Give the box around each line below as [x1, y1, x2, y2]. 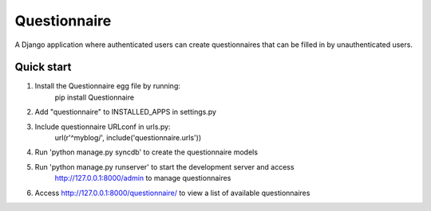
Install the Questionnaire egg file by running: [34, 81, 181, 91]
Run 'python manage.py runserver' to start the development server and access [34, 162, 295, 171]
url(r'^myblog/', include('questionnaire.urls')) [54, 133, 202, 143]
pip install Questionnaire [54, 92, 135, 102]
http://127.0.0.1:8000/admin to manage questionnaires [54, 174, 231, 183]
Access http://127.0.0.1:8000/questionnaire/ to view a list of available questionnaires [34, 188, 310, 197]
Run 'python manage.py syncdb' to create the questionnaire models [34, 147, 259, 157]
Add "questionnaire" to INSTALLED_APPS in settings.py [34, 107, 217, 117]
